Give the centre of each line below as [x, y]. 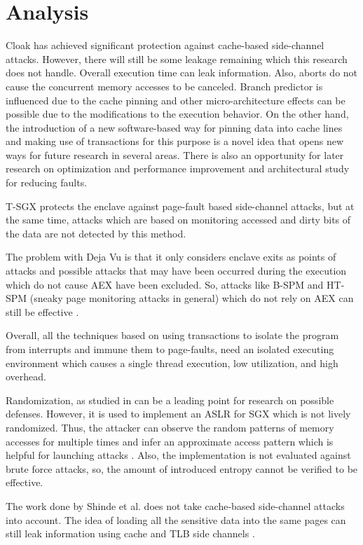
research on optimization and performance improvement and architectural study [178, 168]
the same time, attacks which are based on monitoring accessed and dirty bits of [178, 220]
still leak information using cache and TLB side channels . [130, 533]
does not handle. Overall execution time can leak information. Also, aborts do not [182, 73]
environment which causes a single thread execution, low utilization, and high [172, 363]
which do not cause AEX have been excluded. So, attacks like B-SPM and [165, 284]
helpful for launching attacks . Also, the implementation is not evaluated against [178, 455]
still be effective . [42, 311]
